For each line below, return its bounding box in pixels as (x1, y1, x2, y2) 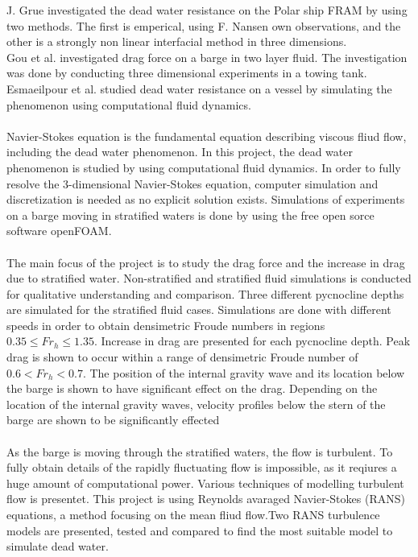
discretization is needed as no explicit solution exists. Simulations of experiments (6, 191, 405, 208)
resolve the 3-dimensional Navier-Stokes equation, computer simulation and (6, 175, 379, 192)
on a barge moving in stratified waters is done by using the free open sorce (6, 206, 375, 223)
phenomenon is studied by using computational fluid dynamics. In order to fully (6, 159, 401, 175)
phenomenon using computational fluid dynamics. (6, 96, 251, 113)
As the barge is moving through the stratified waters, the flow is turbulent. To (6, 443, 393, 460)
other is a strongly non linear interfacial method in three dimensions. (6, 33, 347, 50)
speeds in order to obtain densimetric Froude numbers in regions (6, 316, 325, 333)
